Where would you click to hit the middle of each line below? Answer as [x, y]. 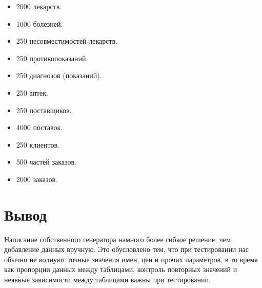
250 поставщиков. [44, 110]
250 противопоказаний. [52, 58]
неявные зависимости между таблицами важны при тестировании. [107, 280]
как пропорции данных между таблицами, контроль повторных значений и [121, 269]
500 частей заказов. [46, 162]
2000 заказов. [37, 179]
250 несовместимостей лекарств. [67, 41]
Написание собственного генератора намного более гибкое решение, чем [117, 239]
